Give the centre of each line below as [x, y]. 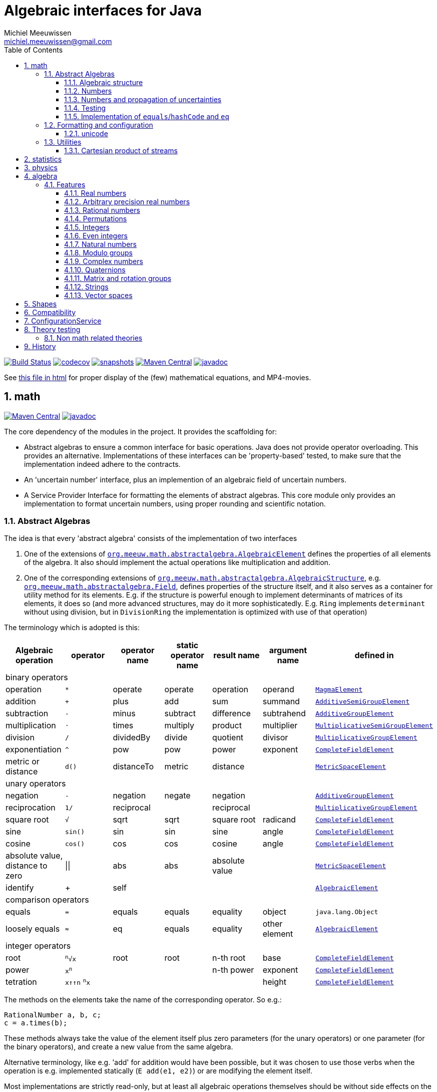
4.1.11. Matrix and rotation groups [118, 278]
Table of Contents [34, 50]
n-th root [229, 958]
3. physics [41, 167]
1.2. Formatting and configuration [99, 125]
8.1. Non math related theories [93, 338]
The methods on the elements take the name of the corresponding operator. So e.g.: [143, 1000]
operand [278, 690]
